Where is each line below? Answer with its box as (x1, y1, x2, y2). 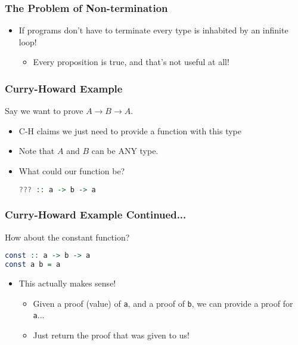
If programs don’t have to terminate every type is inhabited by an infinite (18, 24, 288, 36)
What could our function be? (18, 165, 125, 177)
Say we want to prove (5, 104, 83, 117)
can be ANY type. (91, 144, 159, 157)
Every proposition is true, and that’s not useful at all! (33, 56, 229, 68)
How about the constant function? (5, 230, 130, 243)
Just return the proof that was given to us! (33, 328, 190, 341)
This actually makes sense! (18, 277, 116, 289)
